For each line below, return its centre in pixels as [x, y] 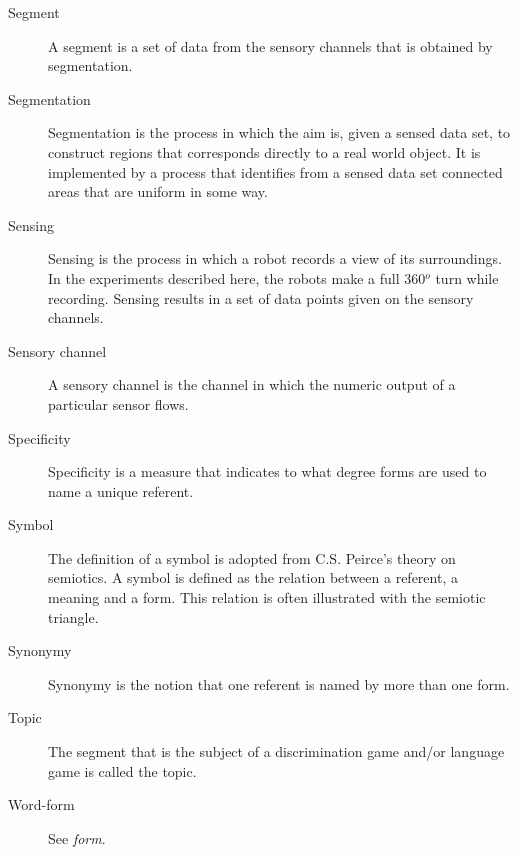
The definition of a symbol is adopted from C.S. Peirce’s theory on [252, 557]
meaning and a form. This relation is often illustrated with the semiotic [267, 597]
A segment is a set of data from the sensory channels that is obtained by [270, 45]
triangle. [73, 616]
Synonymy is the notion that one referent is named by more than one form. [279, 683]
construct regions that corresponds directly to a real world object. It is [264, 151]
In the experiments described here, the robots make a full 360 [237, 277]
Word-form [41, 804]
